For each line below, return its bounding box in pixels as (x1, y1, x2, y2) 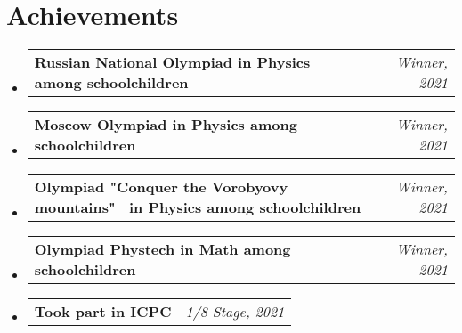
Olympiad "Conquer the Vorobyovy (34, 176, 288, 198)
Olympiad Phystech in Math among (34, 239, 291, 260)
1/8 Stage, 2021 (185, 301, 285, 322)
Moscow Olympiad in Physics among (34, 114, 297, 135)
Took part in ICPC (34, 301, 172, 322)
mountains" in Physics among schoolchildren (34, 197, 361, 218)
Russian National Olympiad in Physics (34, 52, 311, 73)
